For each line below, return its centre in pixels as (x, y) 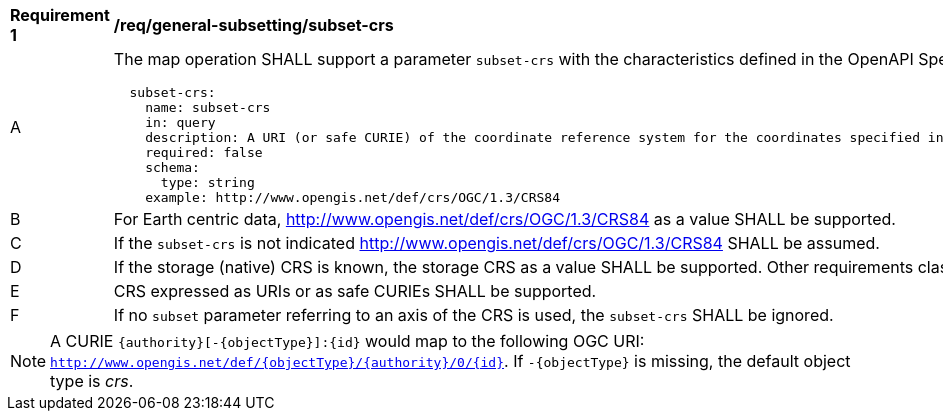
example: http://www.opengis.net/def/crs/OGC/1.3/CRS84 (352, 197)
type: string (207, 182)
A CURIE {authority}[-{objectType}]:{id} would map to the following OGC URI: (347, 341)
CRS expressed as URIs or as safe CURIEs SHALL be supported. (355, 291)
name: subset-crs (208, 107)
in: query (180, 122)
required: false (204, 152)
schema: (172, 167)
